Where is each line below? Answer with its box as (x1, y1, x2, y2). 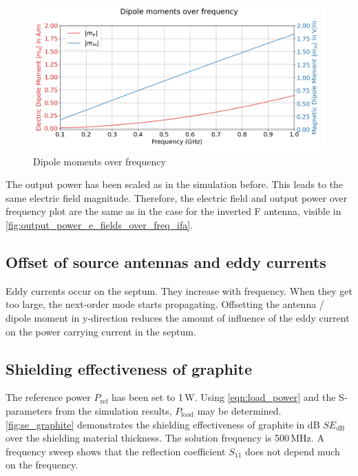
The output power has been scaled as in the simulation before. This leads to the (6, 177, 344, 192)
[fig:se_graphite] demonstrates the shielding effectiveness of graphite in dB (6, 417, 320, 431)
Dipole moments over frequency (33, 154, 166, 168)
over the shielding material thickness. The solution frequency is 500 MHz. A (6, 431, 324, 445)
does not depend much (245, 444, 340, 458)
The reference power (6, 390, 91, 404)
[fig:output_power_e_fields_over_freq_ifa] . (6, 217, 193, 231)
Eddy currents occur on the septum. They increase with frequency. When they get (6, 283, 352, 298)
